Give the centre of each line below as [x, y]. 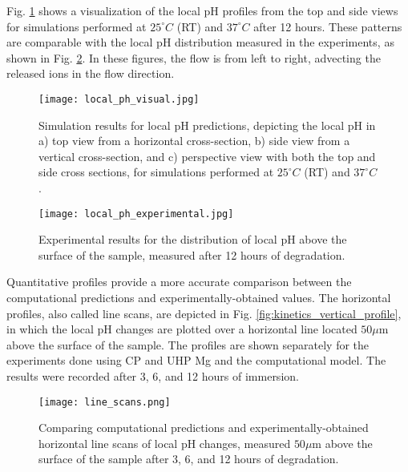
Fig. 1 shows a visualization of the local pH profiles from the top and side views [202, 10]
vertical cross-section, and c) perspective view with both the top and [207, 156]
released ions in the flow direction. [91, 73]
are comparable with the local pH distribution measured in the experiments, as [200, 42]
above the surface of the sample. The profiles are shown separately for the [188, 344]
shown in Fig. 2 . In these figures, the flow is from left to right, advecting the [194, 57]
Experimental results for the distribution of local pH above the [193, 239]
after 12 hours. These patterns [328, 26]
